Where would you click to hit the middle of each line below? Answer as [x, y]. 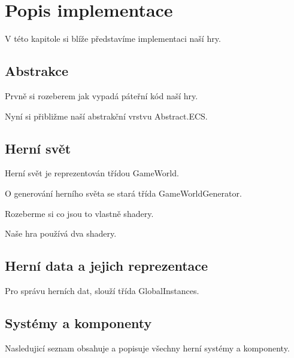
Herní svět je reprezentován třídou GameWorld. [92, 173]
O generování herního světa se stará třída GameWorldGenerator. [123, 193]
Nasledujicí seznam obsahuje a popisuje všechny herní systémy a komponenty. [147, 348]
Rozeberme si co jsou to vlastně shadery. [79, 213]
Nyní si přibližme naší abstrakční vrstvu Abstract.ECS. [106, 116]
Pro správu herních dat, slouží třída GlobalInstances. [102, 290]
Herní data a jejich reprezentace [107, 266]
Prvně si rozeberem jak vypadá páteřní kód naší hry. [101, 95]
